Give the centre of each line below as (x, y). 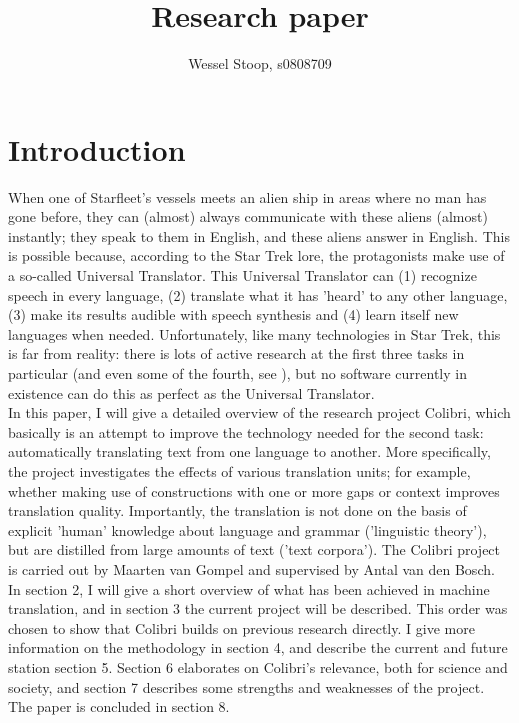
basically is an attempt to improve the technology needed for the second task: (246, 431)
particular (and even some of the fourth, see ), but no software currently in (237, 373)
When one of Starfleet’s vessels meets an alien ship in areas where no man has (247, 196)
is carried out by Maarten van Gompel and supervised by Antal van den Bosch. (251, 568)
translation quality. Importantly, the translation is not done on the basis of (237, 510)
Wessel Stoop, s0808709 (260, 63)
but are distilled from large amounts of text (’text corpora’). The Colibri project (254, 549)
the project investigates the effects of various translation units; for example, (239, 470)
